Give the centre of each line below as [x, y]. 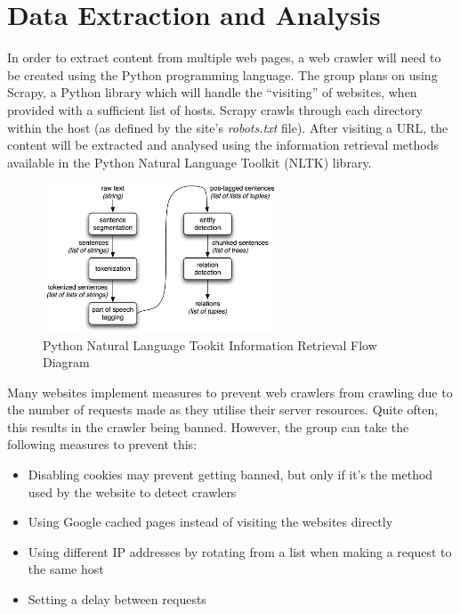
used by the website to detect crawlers [132, 491]
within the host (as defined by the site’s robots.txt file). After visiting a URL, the [228, 127]
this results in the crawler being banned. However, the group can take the [208, 426]
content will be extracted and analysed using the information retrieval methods [223, 145]
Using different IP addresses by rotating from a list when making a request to [240, 551]
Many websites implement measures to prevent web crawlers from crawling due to [230, 392]
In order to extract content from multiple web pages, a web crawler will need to [224, 57]
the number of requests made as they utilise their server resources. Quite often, [223, 409]
